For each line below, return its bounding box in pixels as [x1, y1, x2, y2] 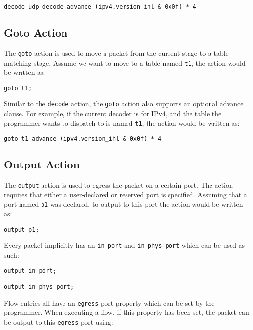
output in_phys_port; [4, 283, 74, 290]
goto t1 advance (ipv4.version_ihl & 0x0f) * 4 [4, 135, 162, 142]
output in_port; [4, 267, 57, 274]
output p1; [4, 226, 39, 233]
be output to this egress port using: [4, 316, 113, 327]
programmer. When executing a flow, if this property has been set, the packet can [4, 307, 249, 317]
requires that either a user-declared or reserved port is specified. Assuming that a [4, 189, 247, 199]
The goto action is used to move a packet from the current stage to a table [4, 47, 229, 58]
